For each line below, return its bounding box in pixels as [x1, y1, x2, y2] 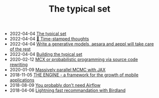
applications [9, 77, 35, 83]
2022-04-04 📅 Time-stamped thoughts [9, 36, 89, 42]
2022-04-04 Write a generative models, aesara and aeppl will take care [9, 41, 154, 47]
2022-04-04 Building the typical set [9, 51, 82, 57]
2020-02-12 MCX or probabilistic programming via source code [9, 57, 138, 63]
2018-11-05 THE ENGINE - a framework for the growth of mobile [9, 72, 139, 78]
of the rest [9, 46, 31, 52]
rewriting [9, 62, 28, 67]
